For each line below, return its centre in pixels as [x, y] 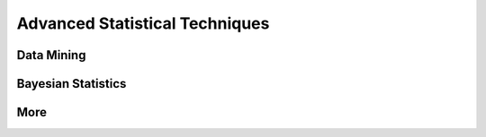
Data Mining [51, 55]
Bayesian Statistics [72, 84]
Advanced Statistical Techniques [143, 23]
